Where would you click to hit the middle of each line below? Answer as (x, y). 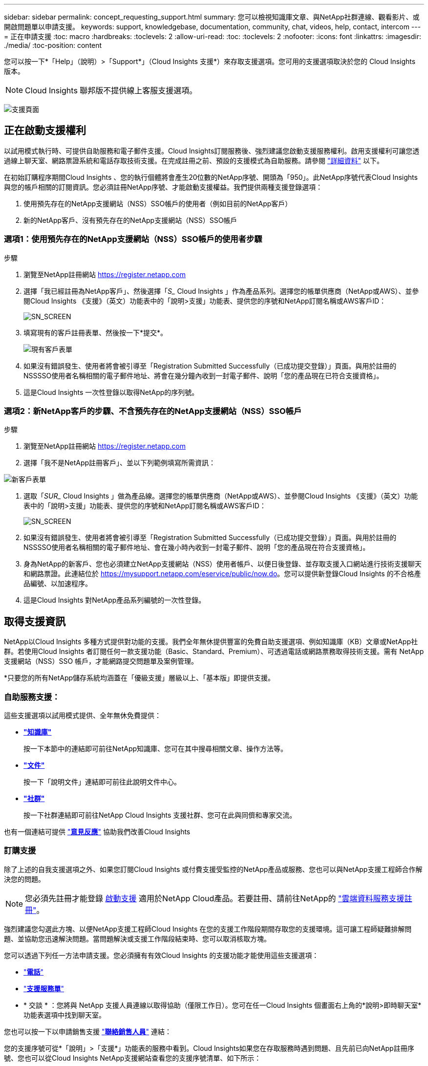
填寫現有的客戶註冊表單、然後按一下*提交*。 (96, 332)
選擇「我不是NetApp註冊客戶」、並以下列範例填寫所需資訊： (120, 463)
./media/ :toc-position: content (53, 45)
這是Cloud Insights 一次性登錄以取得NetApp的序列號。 (111, 392)
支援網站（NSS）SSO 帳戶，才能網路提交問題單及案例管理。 (101, 661)
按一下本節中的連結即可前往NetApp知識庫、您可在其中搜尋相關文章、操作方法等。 (156, 748)
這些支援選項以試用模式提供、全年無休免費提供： (83, 715)
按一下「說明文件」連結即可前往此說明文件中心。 (102, 782)
